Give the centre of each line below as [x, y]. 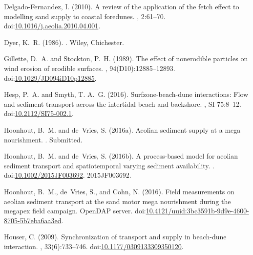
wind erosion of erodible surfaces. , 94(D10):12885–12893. [90, 68]
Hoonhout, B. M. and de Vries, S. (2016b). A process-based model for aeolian [121, 156]
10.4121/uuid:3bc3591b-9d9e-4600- [197, 211]
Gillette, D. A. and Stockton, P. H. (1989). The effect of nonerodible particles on [126, 58]
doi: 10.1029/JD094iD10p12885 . [50, 78]
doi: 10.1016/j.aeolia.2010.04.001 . [52, 26]
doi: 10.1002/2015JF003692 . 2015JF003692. [68, 175]
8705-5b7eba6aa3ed [33, 220]
